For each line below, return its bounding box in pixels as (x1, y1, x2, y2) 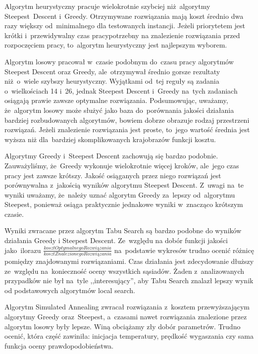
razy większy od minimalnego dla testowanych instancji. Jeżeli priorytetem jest (4, 20, 245, 31)
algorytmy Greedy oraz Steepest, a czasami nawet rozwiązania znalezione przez (4, 311, 247, 321)
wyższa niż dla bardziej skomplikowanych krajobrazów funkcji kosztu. (4, 134, 216, 144)
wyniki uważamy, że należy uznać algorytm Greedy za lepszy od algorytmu (4, 189, 235, 200)
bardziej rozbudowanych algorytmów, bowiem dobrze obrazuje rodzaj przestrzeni (4, 114, 250, 125)
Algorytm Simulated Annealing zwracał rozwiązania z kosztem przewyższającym (4, 302, 250, 312)
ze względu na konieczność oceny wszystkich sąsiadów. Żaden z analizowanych (4, 265, 245, 276)
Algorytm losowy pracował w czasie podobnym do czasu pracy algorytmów (4, 56, 234, 66)
